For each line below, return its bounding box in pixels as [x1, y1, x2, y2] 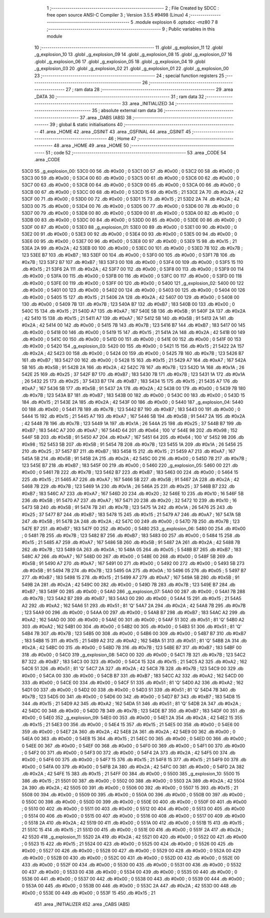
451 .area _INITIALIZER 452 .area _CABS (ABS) [34, 901, 130, 907]
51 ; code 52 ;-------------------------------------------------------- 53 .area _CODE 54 [45, 149, 226, 155]
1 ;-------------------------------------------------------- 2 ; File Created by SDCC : [46, 5, 219, 11]
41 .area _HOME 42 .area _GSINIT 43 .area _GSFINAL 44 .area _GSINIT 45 [39, 128, 191, 135]
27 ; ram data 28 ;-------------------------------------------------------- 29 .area [65, 87, 233, 93]
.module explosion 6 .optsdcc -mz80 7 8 [134, 19, 218, 25]
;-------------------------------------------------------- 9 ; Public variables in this [46, 26, 215, 32]
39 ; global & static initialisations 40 [49, 122, 123, 128]
